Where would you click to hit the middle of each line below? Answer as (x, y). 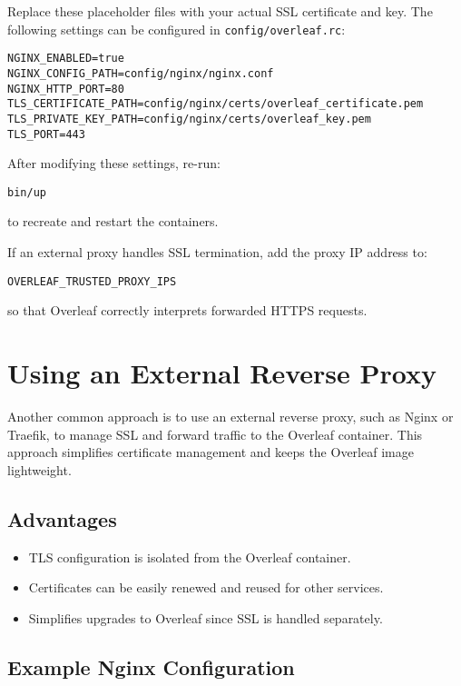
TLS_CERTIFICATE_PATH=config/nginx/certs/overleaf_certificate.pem (216, 104)
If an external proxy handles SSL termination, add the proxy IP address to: (217, 252)
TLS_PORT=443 (46, 134)
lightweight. (39, 469)
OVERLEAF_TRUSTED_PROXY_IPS (92, 281)
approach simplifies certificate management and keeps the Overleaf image (211, 452)
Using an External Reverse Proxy (222, 373)
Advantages (62, 518)
